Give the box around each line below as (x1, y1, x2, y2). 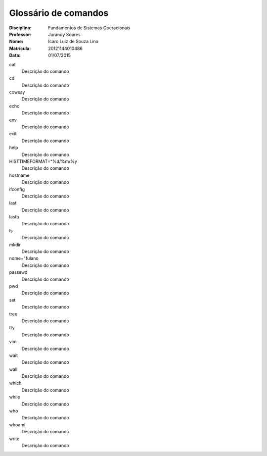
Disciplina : (9, 25, 32, 31)
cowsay (9, 89, 25, 95)
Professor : (9, 31, 32, 37)
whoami (9, 421, 26, 428)
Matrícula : (9, 45, 31, 51)
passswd (9, 269, 28, 275)
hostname (9, 172, 30, 178)
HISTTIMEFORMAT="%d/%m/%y (9, 158, 78, 164)
